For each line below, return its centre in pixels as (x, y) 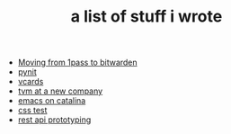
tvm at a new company (60, 91)
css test (32, 111)
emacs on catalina (52, 101)
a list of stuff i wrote (147, 17)
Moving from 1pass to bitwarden (77, 63)
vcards (31, 82)
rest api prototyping (54, 120)
